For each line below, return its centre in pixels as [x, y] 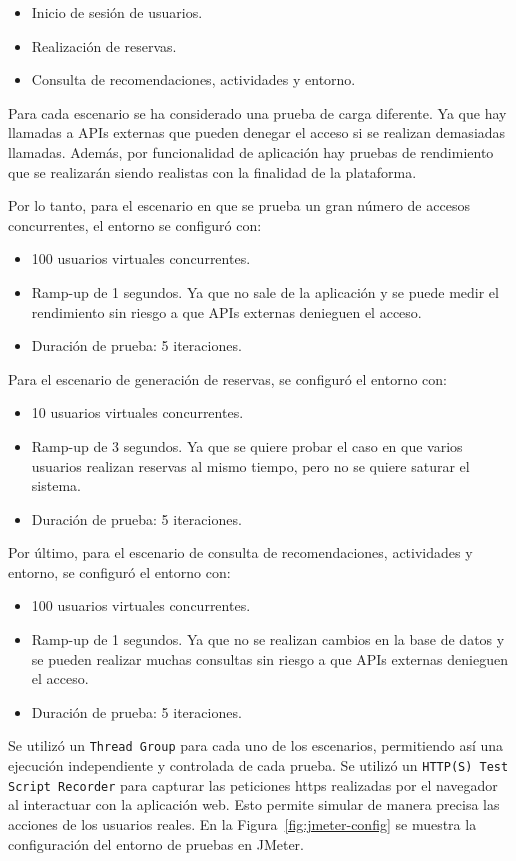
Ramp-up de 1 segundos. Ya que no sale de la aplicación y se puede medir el [265, 291]
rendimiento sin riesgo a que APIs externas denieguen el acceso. [226, 311]
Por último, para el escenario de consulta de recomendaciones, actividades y [240, 552]
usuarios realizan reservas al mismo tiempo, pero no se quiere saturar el [250, 465]
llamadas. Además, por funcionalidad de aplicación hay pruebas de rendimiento [251, 151]
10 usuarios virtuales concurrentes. [137, 412]
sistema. [56, 485]
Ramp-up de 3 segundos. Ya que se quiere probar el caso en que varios [247, 445]
